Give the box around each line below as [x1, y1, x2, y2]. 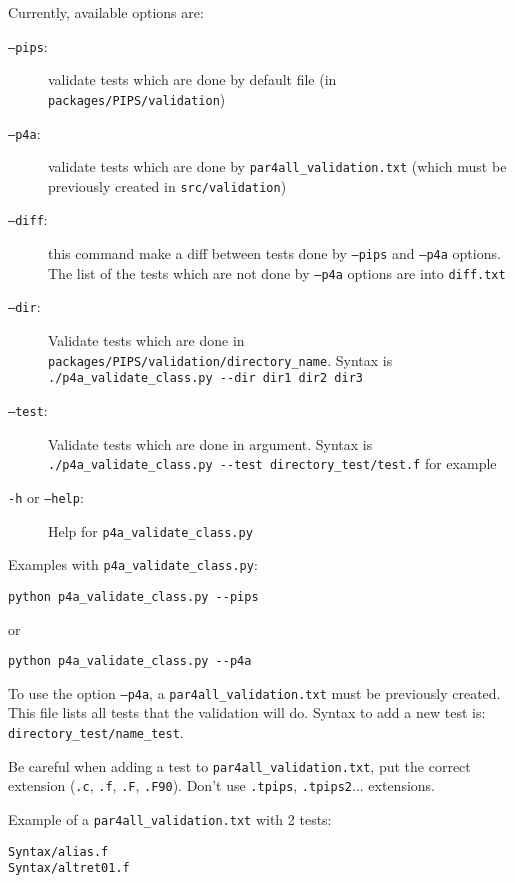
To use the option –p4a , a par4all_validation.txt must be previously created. [8, 682, 501, 703]
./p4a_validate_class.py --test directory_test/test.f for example [48, 453, 497, 474]
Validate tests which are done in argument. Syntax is [48, 433, 373, 454]
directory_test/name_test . [8, 722, 184, 743]
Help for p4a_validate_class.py [48, 520, 253, 541]
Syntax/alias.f [8, 844, 109, 859]
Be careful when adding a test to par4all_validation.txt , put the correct [8, 755, 471, 776]
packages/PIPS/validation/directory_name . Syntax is [48, 349, 393, 370]
